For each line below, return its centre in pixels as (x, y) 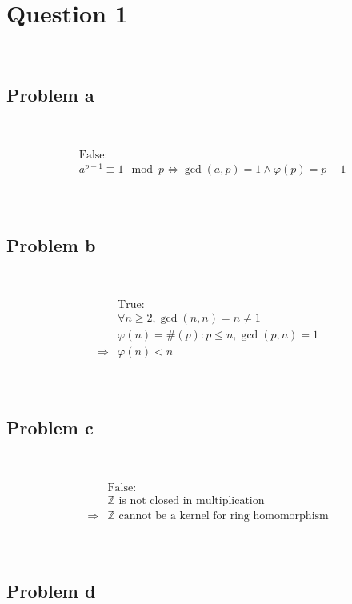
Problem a (50, 95)
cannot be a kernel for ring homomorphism (224, 516)
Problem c (50, 428)
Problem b (51, 244)
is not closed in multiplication (192, 500)
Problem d (51, 590)
